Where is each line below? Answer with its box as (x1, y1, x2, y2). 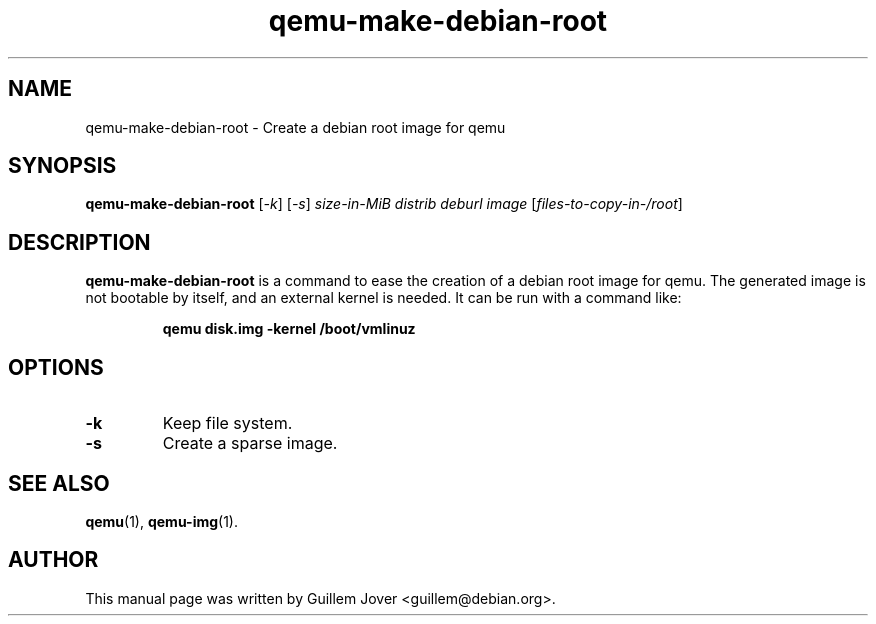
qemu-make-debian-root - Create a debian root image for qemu (85, 118, 506, 136)
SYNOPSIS (8, 153, 117, 179)
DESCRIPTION (8, 229, 151, 255)
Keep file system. (162, 413, 293, 434)
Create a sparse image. (162, 433, 338, 454)
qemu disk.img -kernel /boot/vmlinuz (162, 320, 416, 338)
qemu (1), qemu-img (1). (85, 512, 239, 530)
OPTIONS (8, 354, 104, 380)
